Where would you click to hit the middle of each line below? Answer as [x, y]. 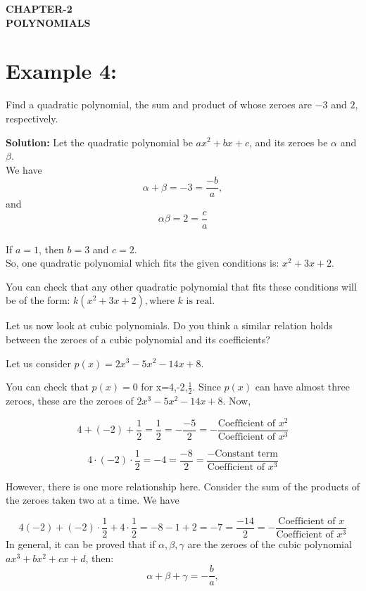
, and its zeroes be [288, 142]
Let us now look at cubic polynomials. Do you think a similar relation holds [169, 325]
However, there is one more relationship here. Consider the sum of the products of [183, 486]
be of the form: [38, 300]
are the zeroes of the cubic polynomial [270, 544]
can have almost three [302, 387]
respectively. [32, 118]
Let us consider [38, 363]
